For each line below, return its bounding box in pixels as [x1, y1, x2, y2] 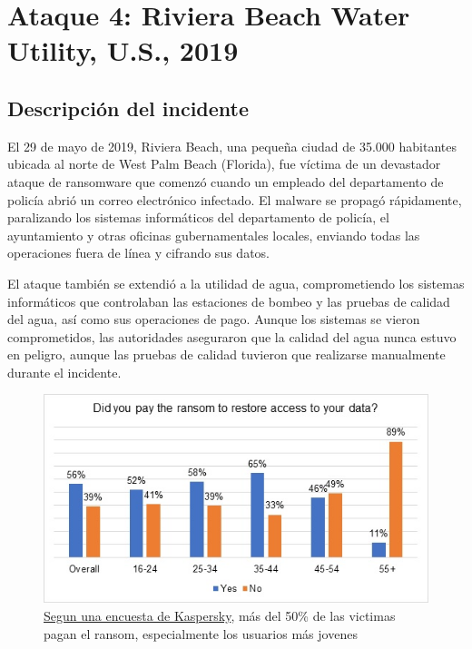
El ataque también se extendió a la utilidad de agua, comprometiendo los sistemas [7, 273, 465, 292]
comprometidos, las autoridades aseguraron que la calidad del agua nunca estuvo [7, 327, 457, 346]
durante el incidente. [7, 362, 122, 381]
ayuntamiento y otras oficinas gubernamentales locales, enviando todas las [7, 225, 420, 244]
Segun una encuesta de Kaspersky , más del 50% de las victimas [44, 606, 396, 625]
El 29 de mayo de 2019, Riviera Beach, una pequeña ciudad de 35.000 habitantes [7, 136, 457, 155]
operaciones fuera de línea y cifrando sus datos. [7, 243, 270, 262]
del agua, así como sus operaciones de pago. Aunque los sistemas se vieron [7, 310, 420, 329]
